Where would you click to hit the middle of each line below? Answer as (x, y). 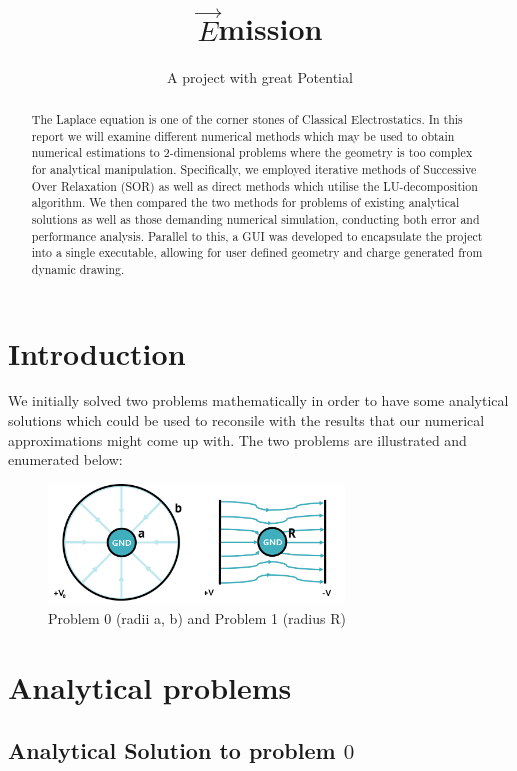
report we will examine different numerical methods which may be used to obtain (243, 135)
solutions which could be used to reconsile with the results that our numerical (246, 420)
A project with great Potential (260, 76)
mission (270, 28)
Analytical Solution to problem (172, 750)
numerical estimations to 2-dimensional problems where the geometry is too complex (252, 152)
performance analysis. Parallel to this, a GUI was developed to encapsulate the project (257, 235)
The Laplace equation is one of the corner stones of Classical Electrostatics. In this (247, 118)
